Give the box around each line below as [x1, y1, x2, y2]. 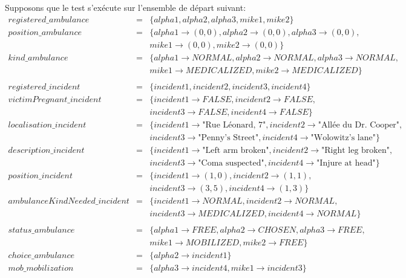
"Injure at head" [316, 158, 376, 167]
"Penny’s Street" [198, 133, 259, 142]
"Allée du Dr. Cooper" [318, 120, 400, 129]
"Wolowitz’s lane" [310, 133, 376, 142]
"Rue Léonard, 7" [202, 120, 266, 129]
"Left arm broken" [202, 146, 269, 155]
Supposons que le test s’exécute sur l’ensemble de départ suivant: [5, 1, 246, 13]
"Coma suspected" [198, 158, 264, 167]
